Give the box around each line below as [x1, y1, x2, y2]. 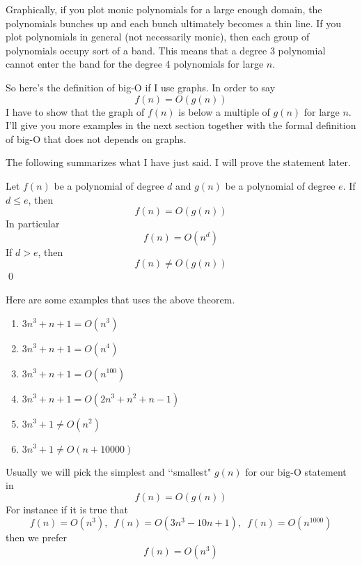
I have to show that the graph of [6, 104, 145, 119]
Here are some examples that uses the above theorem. [6, 292, 235, 306]
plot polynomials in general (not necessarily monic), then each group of [6, 29, 310, 44]
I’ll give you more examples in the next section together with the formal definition [6, 118, 356, 133]
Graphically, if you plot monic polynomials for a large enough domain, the [6, 2, 322, 16]
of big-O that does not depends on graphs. [6, 131, 187, 146]
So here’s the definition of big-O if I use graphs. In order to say [6, 80, 276, 94]
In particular [6, 216, 60, 231]
